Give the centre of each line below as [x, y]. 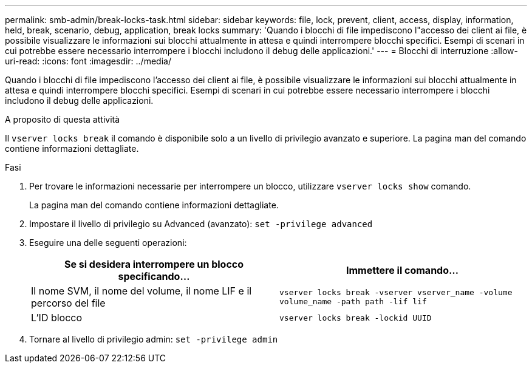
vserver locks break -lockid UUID [356, 318]
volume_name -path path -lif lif [353, 302]
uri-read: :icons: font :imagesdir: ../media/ [88, 61]
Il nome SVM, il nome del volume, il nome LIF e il [142, 291]
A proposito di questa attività [63, 119]
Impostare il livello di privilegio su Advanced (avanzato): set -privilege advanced [201, 224]
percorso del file [68, 303]
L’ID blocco [57, 318]
